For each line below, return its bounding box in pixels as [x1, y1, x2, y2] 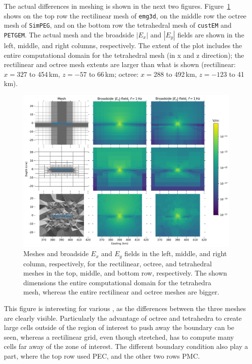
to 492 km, [166, 69, 197, 79]
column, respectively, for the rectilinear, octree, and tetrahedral [23, 258, 212, 268]
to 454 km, [29, 69, 60, 79]
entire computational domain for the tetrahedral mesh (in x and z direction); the [4, 50, 244, 60]
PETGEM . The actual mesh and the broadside [4, 29, 134, 39]
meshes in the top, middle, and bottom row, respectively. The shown [23, 268, 227, 278]
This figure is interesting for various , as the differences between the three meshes [4, 303, 246, 313]
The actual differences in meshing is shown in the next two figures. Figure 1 [4, 1, 231, 11]
